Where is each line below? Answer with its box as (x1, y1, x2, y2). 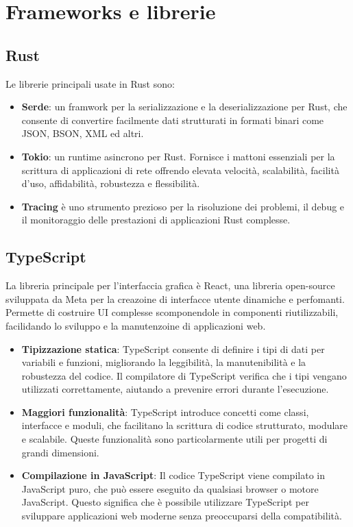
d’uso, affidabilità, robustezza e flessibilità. (21, 176, 200, 191)
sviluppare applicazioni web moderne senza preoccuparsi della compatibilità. (21, 508, 342, 523)
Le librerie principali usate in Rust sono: (5, 76, 175, 90)
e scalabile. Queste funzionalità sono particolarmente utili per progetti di (21, 432, 328, 446)
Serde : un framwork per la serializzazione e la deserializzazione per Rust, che (21, 99, 348, 114)
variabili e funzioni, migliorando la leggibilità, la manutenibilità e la (21, 355, 306, 369)
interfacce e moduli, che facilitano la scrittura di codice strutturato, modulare (21, 418, 348, 432)
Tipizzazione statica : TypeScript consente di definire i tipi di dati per (21, 341, 325, 356)
